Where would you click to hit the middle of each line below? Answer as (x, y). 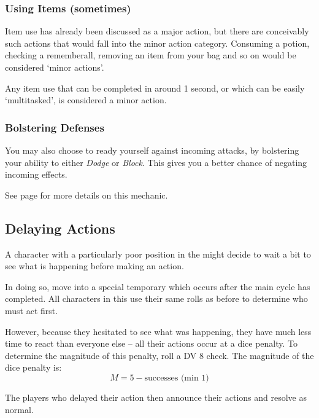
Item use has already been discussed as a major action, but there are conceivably (157, 31)
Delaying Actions (60, 228)
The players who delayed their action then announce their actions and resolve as (156, 397)
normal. (19, 409)
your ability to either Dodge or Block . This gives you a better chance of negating (156, 162)
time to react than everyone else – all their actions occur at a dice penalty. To (152, 343)
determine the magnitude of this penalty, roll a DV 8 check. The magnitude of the (159, 355)
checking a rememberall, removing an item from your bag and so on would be (151, 55)
